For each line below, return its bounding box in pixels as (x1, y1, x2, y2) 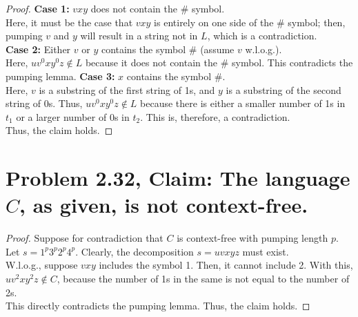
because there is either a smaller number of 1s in (140, 96, 346, 111)
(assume (200, 41, 235, 56)
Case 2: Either (6, 41, 71, 56)
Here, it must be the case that (6, 15, 133, 29)
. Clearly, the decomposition (75, 244, 194, 258)
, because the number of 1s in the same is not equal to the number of (57, 271, 350, 286)
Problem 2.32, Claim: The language (6, 164, 350, 192)
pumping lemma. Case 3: (6, 68, 115, 83)
